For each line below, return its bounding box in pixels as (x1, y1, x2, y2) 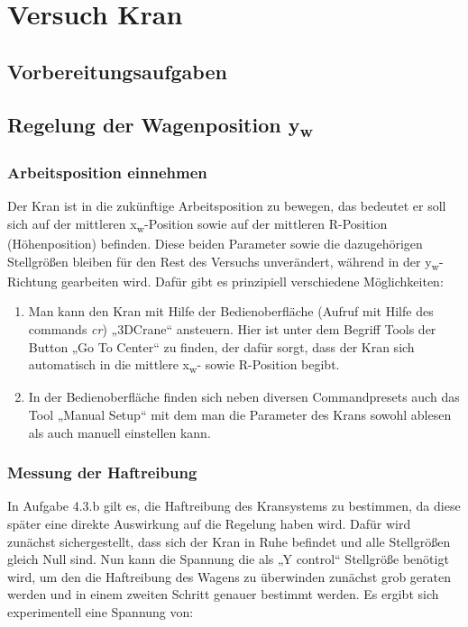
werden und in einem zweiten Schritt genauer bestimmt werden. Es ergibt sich (7, 585, 439, 604)
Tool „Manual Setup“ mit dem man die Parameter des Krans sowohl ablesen (28, 404, 452, 423)
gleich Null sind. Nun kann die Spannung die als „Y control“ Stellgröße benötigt (7, 550, 449, 568)
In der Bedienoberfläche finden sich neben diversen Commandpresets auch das (28, 387, 460, 406)
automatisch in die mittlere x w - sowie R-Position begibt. (28, 355, 340, 377)
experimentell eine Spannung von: (7, 602, 194, 621)
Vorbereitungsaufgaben (7, 57, 227, 85)
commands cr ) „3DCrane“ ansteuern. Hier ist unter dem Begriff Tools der (28, 320, 436, 339)
